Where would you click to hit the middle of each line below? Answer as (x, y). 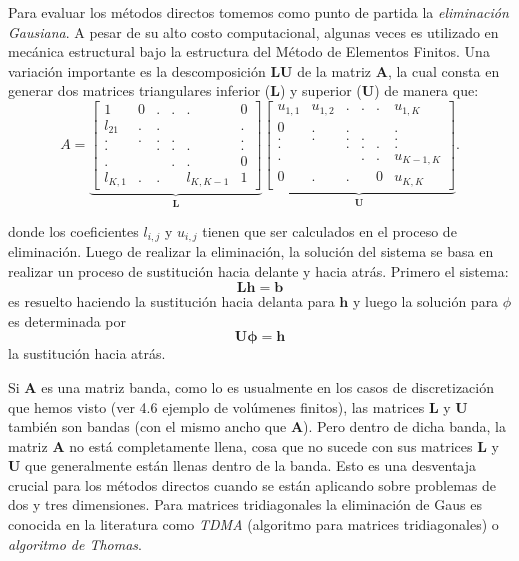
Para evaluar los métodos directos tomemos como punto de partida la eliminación (258, 12)
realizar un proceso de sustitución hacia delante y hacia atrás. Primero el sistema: (258, 270)
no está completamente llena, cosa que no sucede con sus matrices (271, 445)
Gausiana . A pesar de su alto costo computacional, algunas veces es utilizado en (253, 31)
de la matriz (334, 70)
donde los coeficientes (73, 230)
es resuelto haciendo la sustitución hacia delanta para (171, 301)
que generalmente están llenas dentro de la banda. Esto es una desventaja (251, 465)
